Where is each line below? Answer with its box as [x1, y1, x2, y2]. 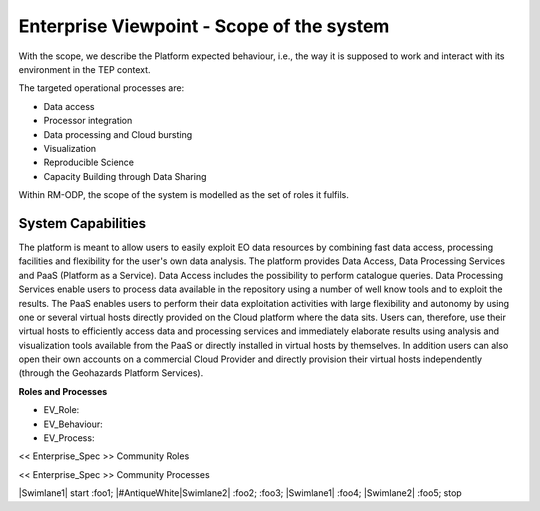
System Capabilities [18, 215, 147, 232]
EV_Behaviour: [43, 418, 104, 430]
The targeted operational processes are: [18, 82, 185, 94]
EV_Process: [43, 432, 95, 444]
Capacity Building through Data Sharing [43, 170, 207, 182]
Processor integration [43, 115, 133, 127]
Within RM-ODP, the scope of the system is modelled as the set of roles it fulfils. [18, 189, 349, 201]
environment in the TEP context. [18, 63, 151, 75]
